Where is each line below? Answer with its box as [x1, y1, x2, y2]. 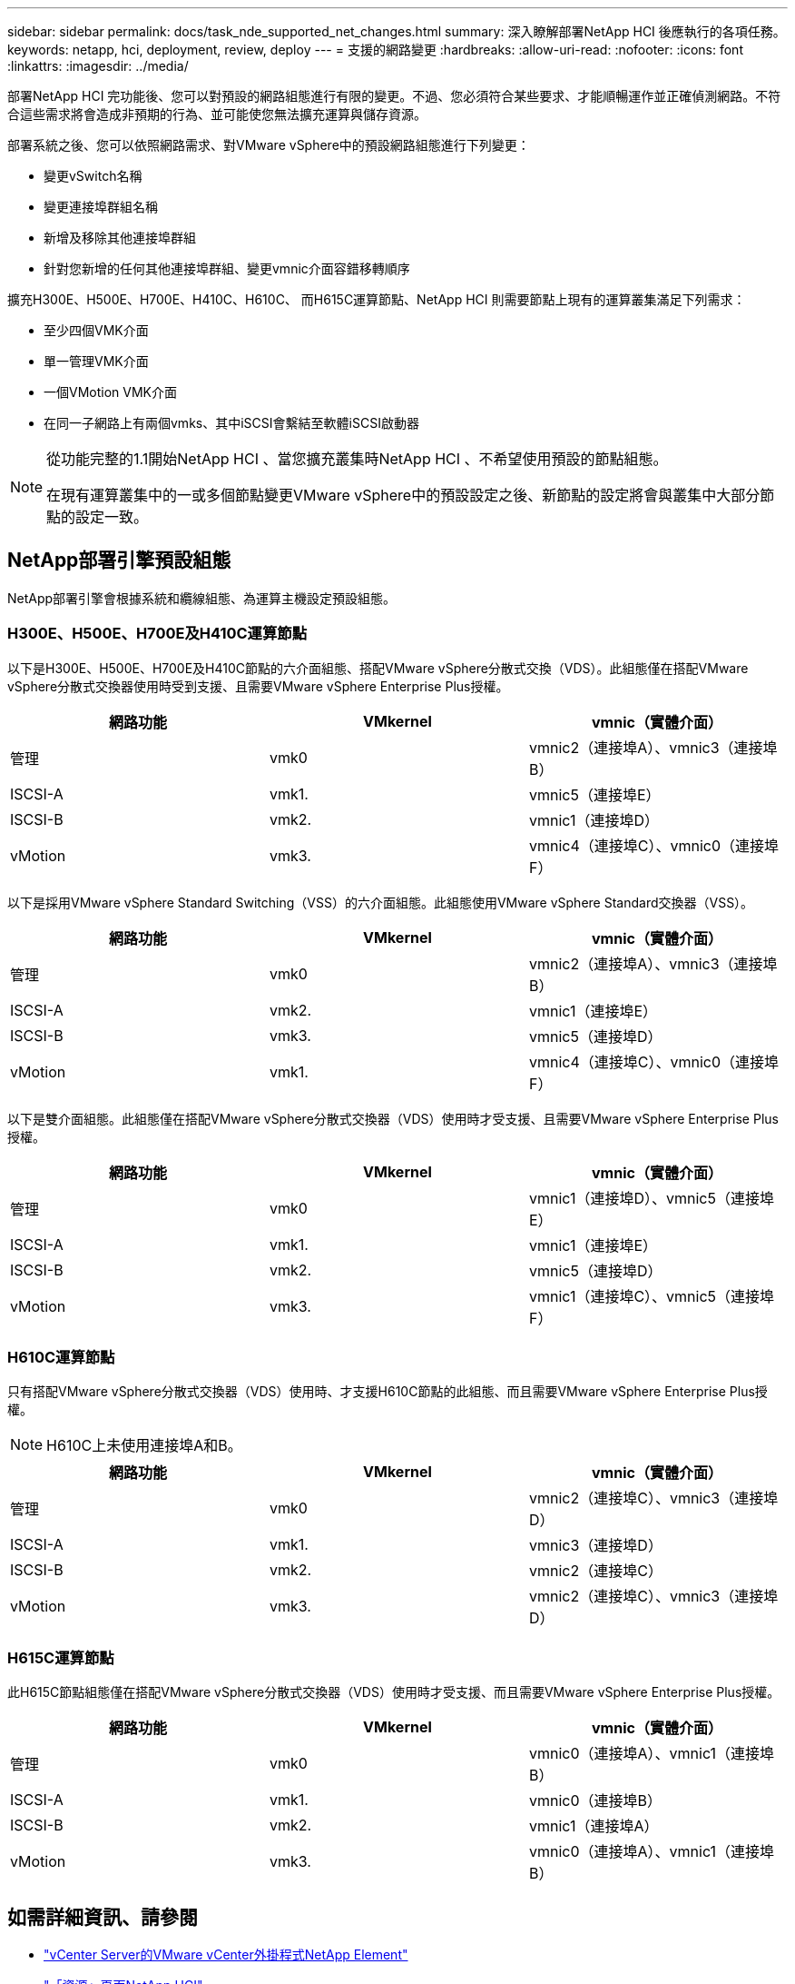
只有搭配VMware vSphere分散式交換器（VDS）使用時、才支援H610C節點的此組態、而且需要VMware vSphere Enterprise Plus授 [7, 1384, 768, 1400]
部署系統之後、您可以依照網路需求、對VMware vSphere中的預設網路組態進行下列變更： [7, 137, 530, 153]
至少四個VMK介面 [44, 322, 149, 338]
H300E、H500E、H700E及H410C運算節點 [7, 624, 308, 643]
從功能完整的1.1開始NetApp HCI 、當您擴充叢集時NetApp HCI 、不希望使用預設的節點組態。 [46, 450, 668, 468]
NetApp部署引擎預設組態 [7, 549, 231, 572]
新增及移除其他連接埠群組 [44, 230, 196, 245]
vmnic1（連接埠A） [528, 1817, 659, 1836]
